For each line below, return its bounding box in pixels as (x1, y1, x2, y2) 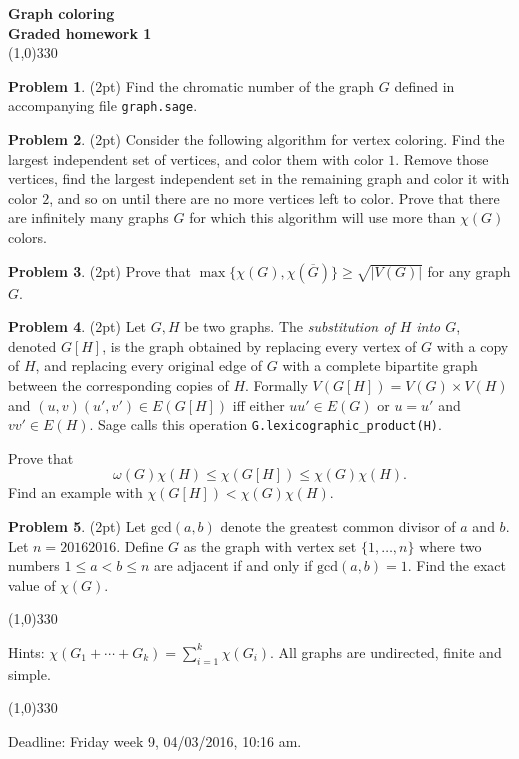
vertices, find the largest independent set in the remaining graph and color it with (8, 168, 510, 189)
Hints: (8, 641, 45, 662)
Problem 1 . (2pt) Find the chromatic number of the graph (8, 75, 375, 96)
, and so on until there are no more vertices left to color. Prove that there (49, 187, 500, 208)
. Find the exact (407, 555, 506, 576)
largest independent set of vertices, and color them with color (8, 148, 384, 169)
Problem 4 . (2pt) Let (8, 316, 147, 337)
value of (8, 574, 56, 595)
